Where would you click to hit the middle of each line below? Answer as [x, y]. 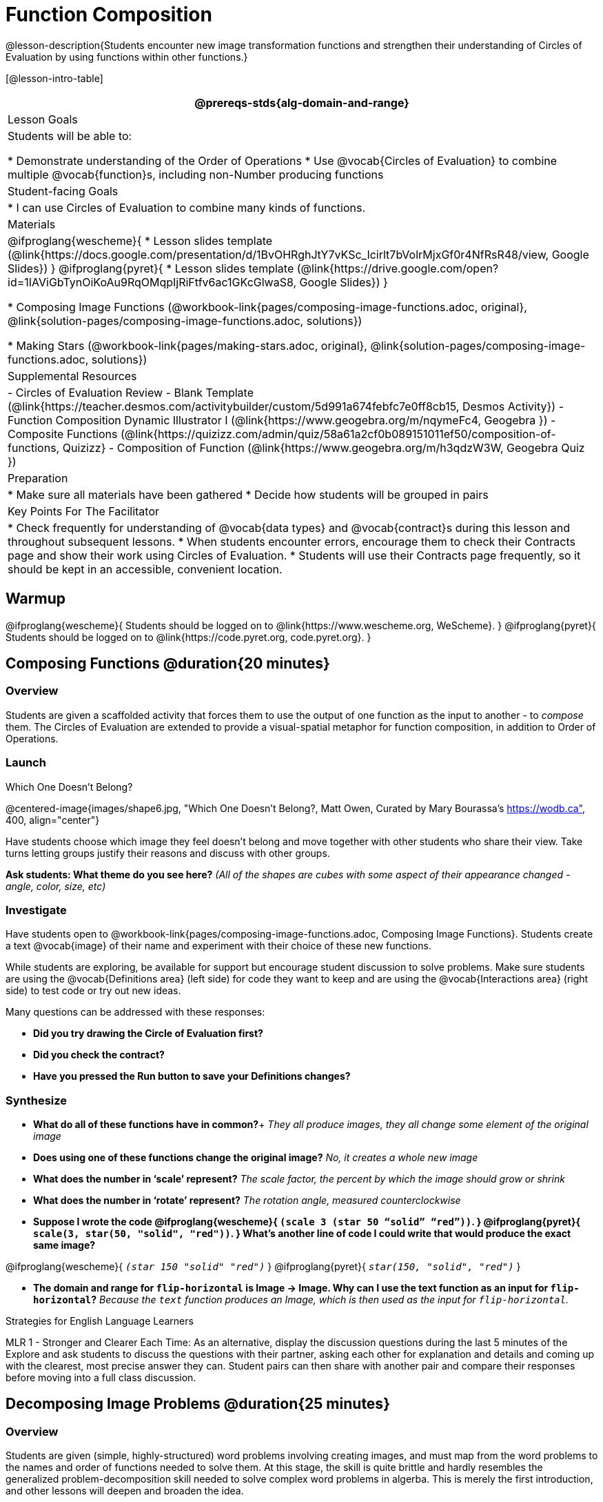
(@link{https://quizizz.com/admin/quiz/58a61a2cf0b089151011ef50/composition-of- [338, 434]
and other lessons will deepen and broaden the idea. [125, 1491]
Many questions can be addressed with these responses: [135, 1012]
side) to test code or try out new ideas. [93, 991]
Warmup [35, 599]
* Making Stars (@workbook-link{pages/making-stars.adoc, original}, [187, 345]
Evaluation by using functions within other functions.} [127, 57]
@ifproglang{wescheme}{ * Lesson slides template [140, 240]
